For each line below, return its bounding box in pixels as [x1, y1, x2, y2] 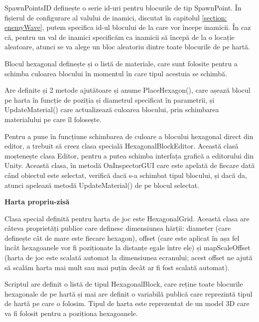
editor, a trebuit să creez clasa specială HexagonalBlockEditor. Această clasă [4, 141, 239, 151]
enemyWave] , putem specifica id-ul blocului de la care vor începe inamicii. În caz [4, 22, 251, 32]
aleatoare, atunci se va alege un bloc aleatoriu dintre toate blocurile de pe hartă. [4, 41, 250, 52]
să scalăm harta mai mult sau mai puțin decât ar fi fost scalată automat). [4, 262, 230, 272]
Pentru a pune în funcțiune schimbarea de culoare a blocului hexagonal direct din [4, 131, 254, 141]
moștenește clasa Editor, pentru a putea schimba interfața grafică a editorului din [4, 150, 254, 161]
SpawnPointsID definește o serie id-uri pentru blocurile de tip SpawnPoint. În [4, 2, 242, 12]
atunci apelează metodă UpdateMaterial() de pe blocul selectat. [4, 179, 199, 190]
